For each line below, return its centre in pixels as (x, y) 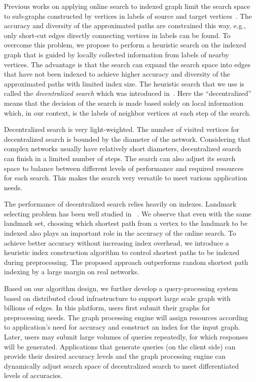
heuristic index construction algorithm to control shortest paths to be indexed (122, 252)
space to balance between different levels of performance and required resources (124, 168)
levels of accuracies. (33, 375)
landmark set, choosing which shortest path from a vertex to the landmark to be (126, 223)
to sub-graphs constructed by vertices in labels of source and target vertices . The (128, 16)
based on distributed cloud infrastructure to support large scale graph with (117, 298)
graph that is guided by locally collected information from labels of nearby (117, 54)
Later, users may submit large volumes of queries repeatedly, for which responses (126, 337)
